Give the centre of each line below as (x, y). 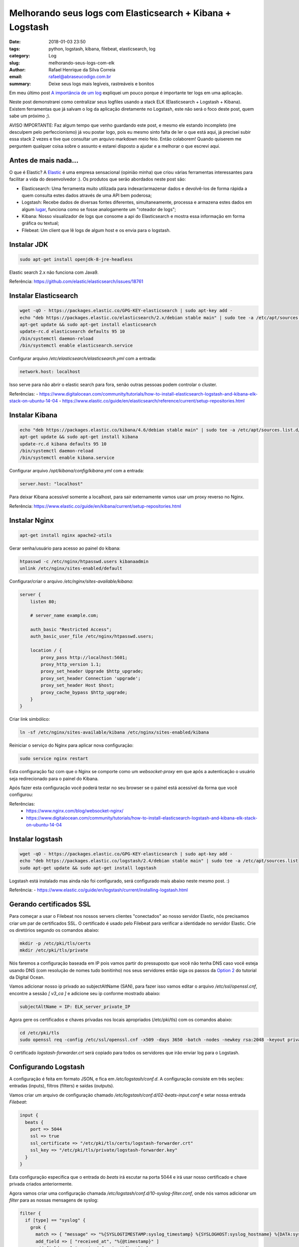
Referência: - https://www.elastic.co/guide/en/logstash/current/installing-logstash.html (98, 890)
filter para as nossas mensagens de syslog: (54, 1200)
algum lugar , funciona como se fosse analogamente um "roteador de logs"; (99, 209)
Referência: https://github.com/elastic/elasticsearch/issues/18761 (76, 281)
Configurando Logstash (47, 1067)
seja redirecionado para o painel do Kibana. (54, 779)
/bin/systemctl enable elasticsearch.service (76, 346)
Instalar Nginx (32, 520)
